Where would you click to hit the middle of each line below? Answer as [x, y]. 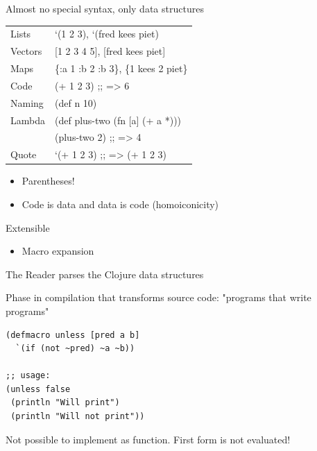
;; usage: [28, 376]
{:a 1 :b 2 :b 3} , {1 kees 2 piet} [121, 68]
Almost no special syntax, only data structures [105, 8]
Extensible [28, 227]
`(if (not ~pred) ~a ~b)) [75, 349]
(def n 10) [76, 102]
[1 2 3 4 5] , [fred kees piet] [110, 51]
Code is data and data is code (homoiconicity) [120, 204]
